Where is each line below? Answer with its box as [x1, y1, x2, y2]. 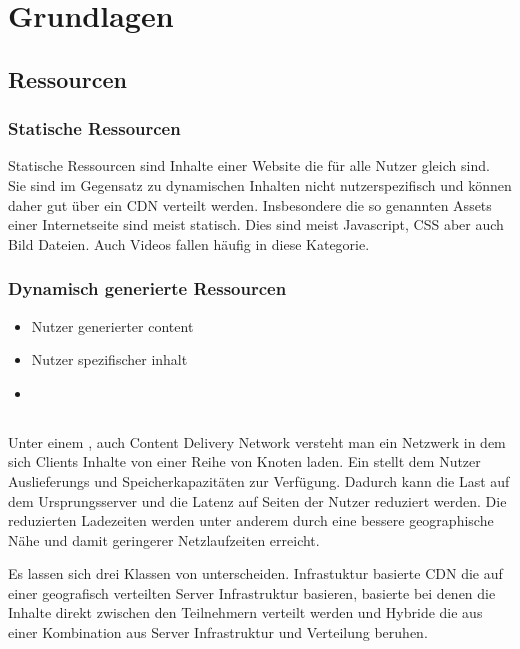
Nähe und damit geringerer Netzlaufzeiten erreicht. [8, 529, 320, 550]
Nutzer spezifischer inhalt [31, 349, 188, 370]
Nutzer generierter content [31, 315, 194, 336]
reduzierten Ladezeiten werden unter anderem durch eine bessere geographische [8, 510, 494, 531]
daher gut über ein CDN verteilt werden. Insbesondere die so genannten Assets [8, 194, 492, 215]
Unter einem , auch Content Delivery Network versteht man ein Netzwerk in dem [8, 431, 506, 452]
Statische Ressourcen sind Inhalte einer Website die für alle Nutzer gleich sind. [8, 155, 490, 176]
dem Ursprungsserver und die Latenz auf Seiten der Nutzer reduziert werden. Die [8, 490, 507, 511]
